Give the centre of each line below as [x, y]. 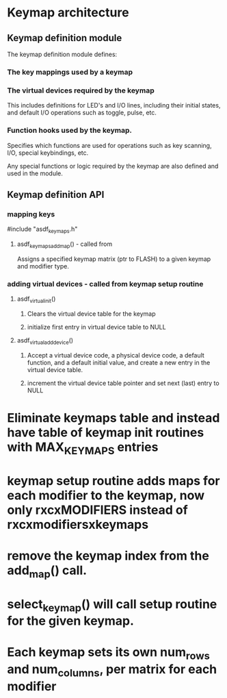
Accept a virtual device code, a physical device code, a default [116, 355]
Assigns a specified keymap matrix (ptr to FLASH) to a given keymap [114, 259]
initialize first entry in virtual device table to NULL [96, 327]
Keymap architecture [68, 13]
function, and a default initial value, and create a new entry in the [119, 362]
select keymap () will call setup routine [112, 605]
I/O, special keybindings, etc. [48, 153]
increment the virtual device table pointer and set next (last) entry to [123, 383]
